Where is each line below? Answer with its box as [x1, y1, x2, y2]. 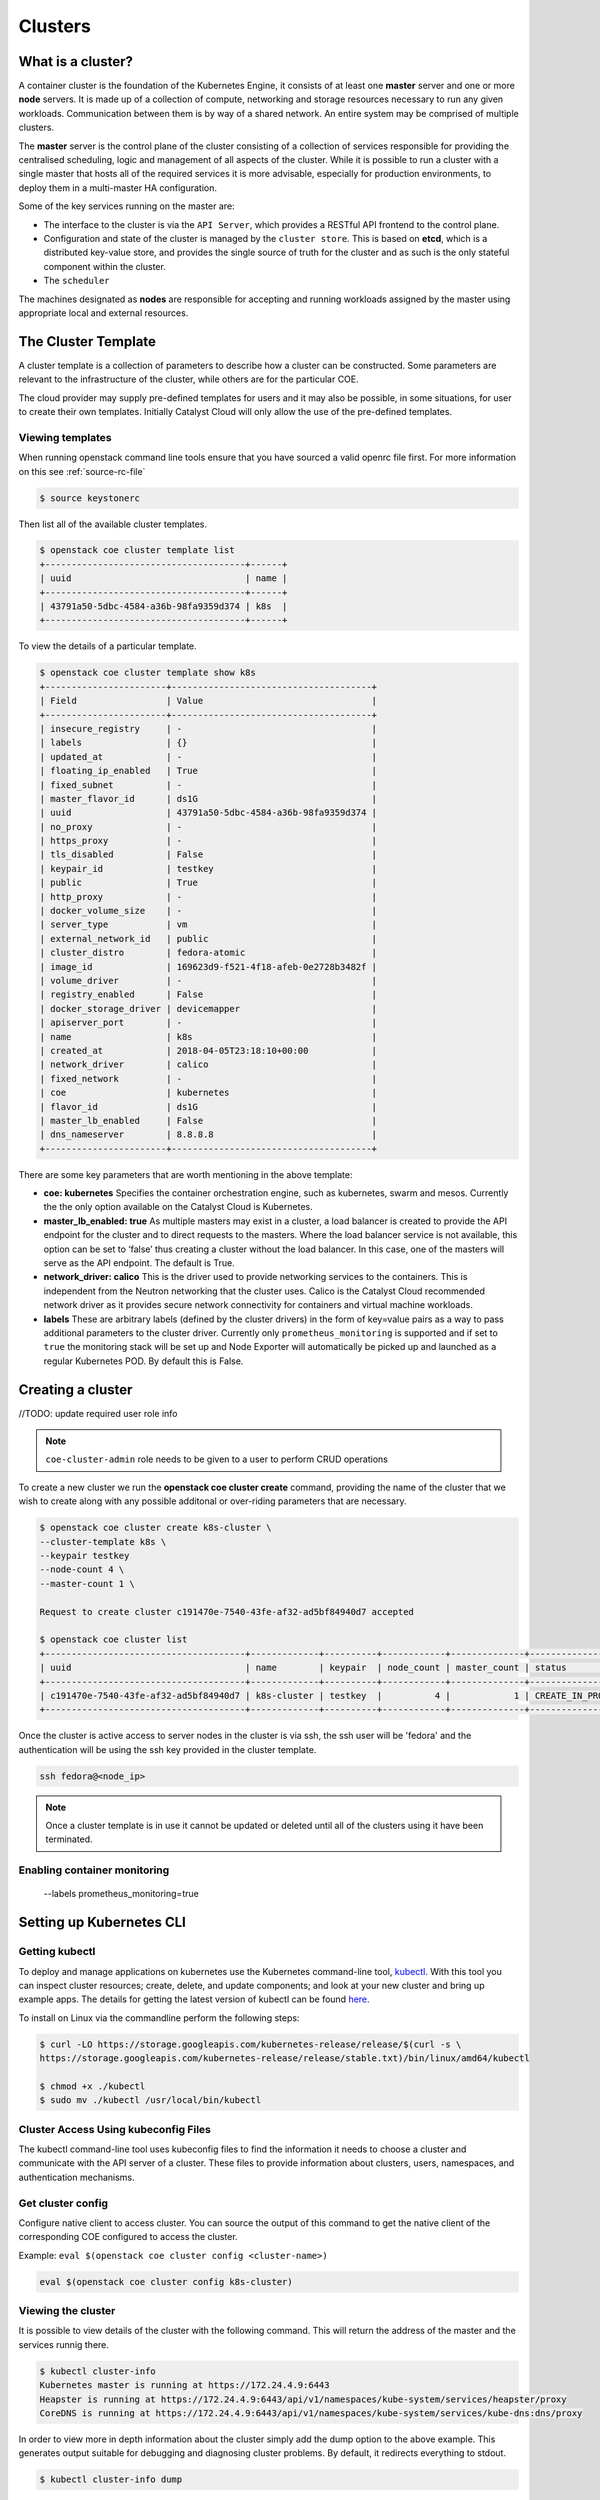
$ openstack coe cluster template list [39, 545, 235, 556]
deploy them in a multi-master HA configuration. [18, 181, 218, 194]
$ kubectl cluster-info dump [39, 2474, 183, 2485]
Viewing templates [18, 430, 112, 444]
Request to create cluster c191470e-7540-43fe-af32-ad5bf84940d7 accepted [39, 1606, 415, 1617]
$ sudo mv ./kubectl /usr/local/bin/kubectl [39, 2095, 262, 2106]
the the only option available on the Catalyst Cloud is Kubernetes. [43, 1201, 314, 1213]
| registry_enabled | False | [39, 989, 378, 1000]
